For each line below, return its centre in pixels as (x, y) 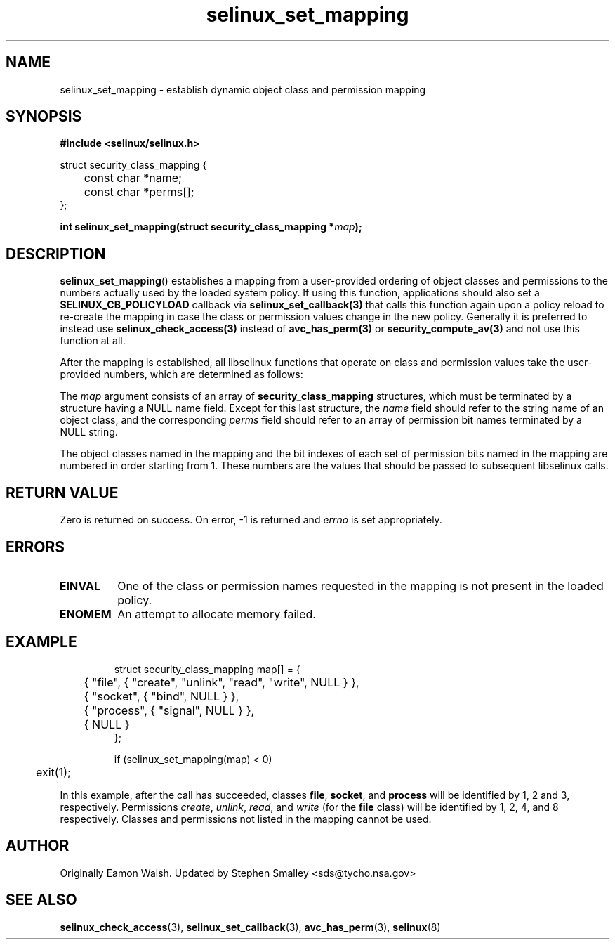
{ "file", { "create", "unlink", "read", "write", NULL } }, (221, 682)
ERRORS (35, 547)
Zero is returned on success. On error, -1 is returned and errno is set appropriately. (251, 520)
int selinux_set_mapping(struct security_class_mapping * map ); (211, 227)
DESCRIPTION (56, 254)
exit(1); (53, 772)
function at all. (93, 341)
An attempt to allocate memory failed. (217, 614)
